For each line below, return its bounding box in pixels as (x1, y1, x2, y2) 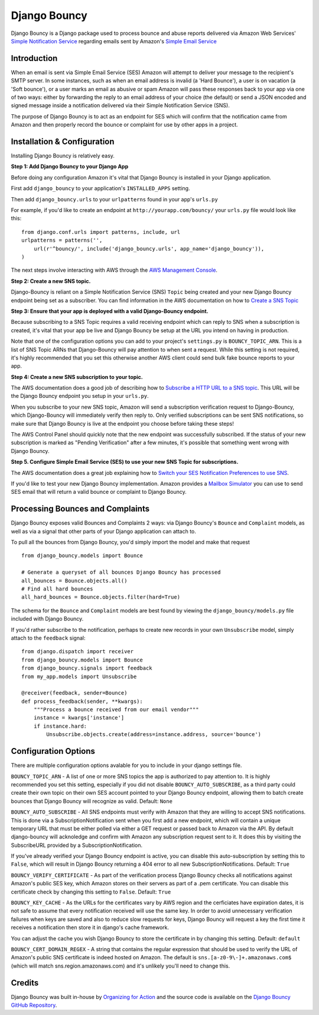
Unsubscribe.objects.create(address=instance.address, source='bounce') (46, 731, 262, 738)
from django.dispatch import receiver (21, 648, 134, 655)
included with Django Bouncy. (11, 615, 84, 622)
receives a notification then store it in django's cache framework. (11, 924, 170, 931)
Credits (11, 978, 39, 988)
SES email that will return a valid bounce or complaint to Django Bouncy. (11, 489, 187, 496)
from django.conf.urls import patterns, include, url (21, 229, 180, 235)
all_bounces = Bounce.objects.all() (21, 577, 128, 584)
